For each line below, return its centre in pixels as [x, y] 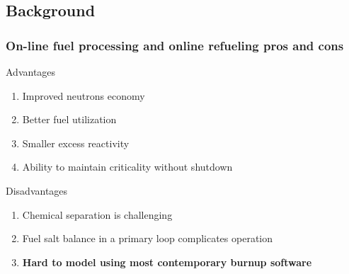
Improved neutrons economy [84, 95]
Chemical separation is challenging [97, 214]
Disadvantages [37, 190]
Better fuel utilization [69, 119]
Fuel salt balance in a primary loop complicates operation [148, 238]
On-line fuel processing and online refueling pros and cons [175, 45]
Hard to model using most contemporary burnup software [167, 262]
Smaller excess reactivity [76, 143]
